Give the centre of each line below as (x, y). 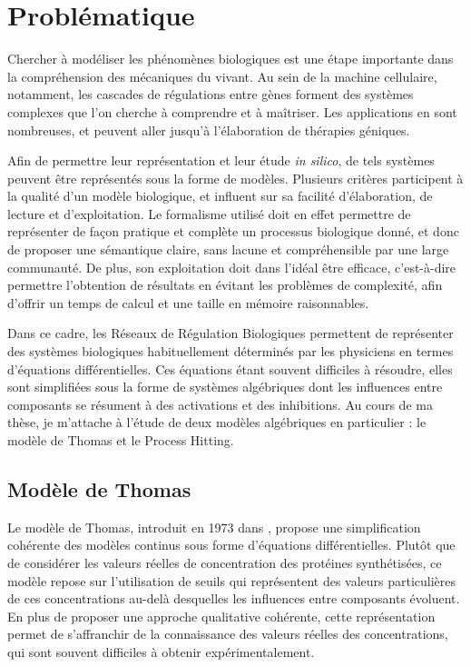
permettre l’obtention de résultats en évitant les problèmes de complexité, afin (225, 285)
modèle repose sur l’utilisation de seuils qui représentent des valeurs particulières (232, 580)
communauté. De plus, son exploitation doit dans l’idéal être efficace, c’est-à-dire (232, 267)
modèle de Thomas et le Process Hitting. (121, 440)
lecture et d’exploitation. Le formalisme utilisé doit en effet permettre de (209, 213)
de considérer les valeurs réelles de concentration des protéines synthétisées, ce (225, 562)
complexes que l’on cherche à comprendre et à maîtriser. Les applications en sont (232, 111)
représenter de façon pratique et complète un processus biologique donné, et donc (233, 231)
